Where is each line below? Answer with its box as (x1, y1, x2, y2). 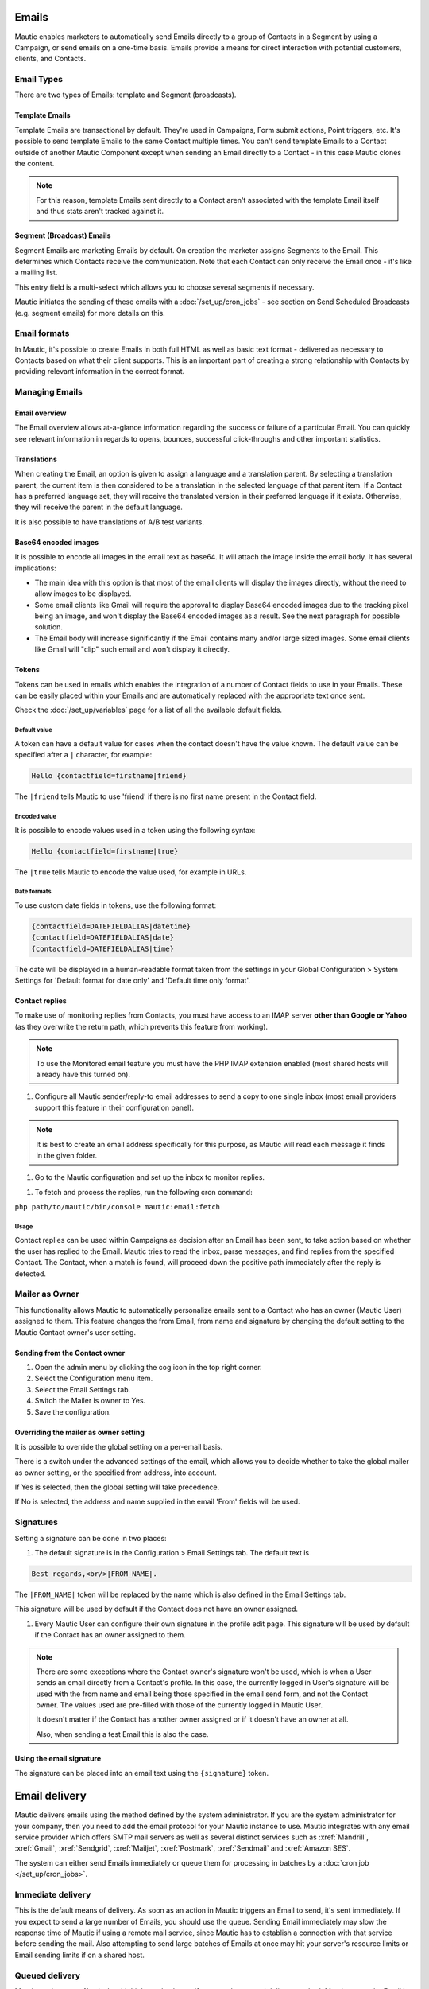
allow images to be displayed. (34, 589, 132, 598)
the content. (14, 159, 55, 168)
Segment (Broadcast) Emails (14, 231, 111, 240)
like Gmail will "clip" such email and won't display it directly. (34, 644, 230, 654)
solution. (34, 622, 64, 632)
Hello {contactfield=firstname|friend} (31, 772, 187, 780)
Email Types (14, 74, 64, 85)
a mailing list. (14, 267, 58, 278)
